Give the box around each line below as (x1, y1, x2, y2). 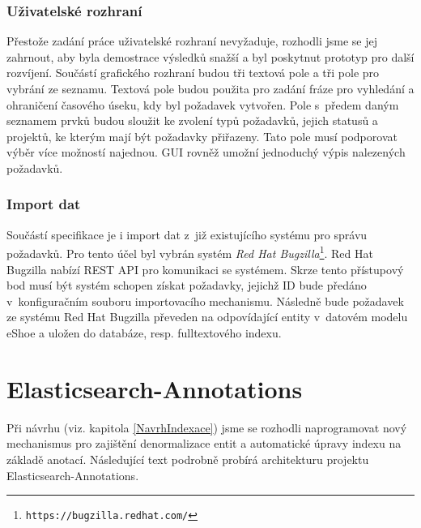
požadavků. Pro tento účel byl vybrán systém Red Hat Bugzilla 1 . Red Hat (6, 243, 373, 262)
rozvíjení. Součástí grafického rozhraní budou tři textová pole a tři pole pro (6, 64, 380, 81)
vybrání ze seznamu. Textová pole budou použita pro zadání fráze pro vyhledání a (6, 80, 415, 97)
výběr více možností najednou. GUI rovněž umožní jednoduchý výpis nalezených (6, 144, 406, 161)
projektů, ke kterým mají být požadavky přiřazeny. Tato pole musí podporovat (6, 127, 398, 144)
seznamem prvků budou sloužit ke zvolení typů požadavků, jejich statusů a (6, 112, 378, 129)
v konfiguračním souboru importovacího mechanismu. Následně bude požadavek (6, 292, 404, 309)
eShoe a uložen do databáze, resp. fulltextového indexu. (6, 324, 282, 341)
